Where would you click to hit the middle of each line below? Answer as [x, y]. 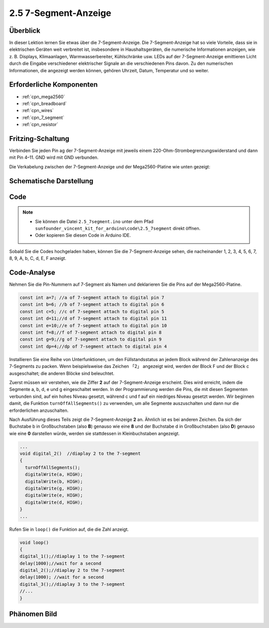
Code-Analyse [32, 272]
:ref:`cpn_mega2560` [43, 97]
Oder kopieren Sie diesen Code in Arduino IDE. [83, 235]
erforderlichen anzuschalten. [39, 410]
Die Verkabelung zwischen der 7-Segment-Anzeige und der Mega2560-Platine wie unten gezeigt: [110, 166]
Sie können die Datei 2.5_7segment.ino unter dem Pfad [94, 221]
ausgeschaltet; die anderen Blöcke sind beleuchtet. [62, 373]
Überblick [25, 31]
